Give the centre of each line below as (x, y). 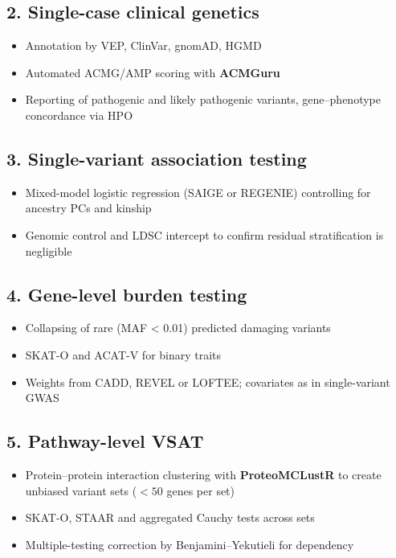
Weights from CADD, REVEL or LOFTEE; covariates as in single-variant (208, 382)
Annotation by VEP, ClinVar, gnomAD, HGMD (143, 45)
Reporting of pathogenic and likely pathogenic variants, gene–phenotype (203, 99)
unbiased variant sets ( (81, 490)
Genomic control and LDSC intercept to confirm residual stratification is (204, 234)
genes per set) (201, 490)
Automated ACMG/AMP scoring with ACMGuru (153, 72)
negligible (49, 250)
